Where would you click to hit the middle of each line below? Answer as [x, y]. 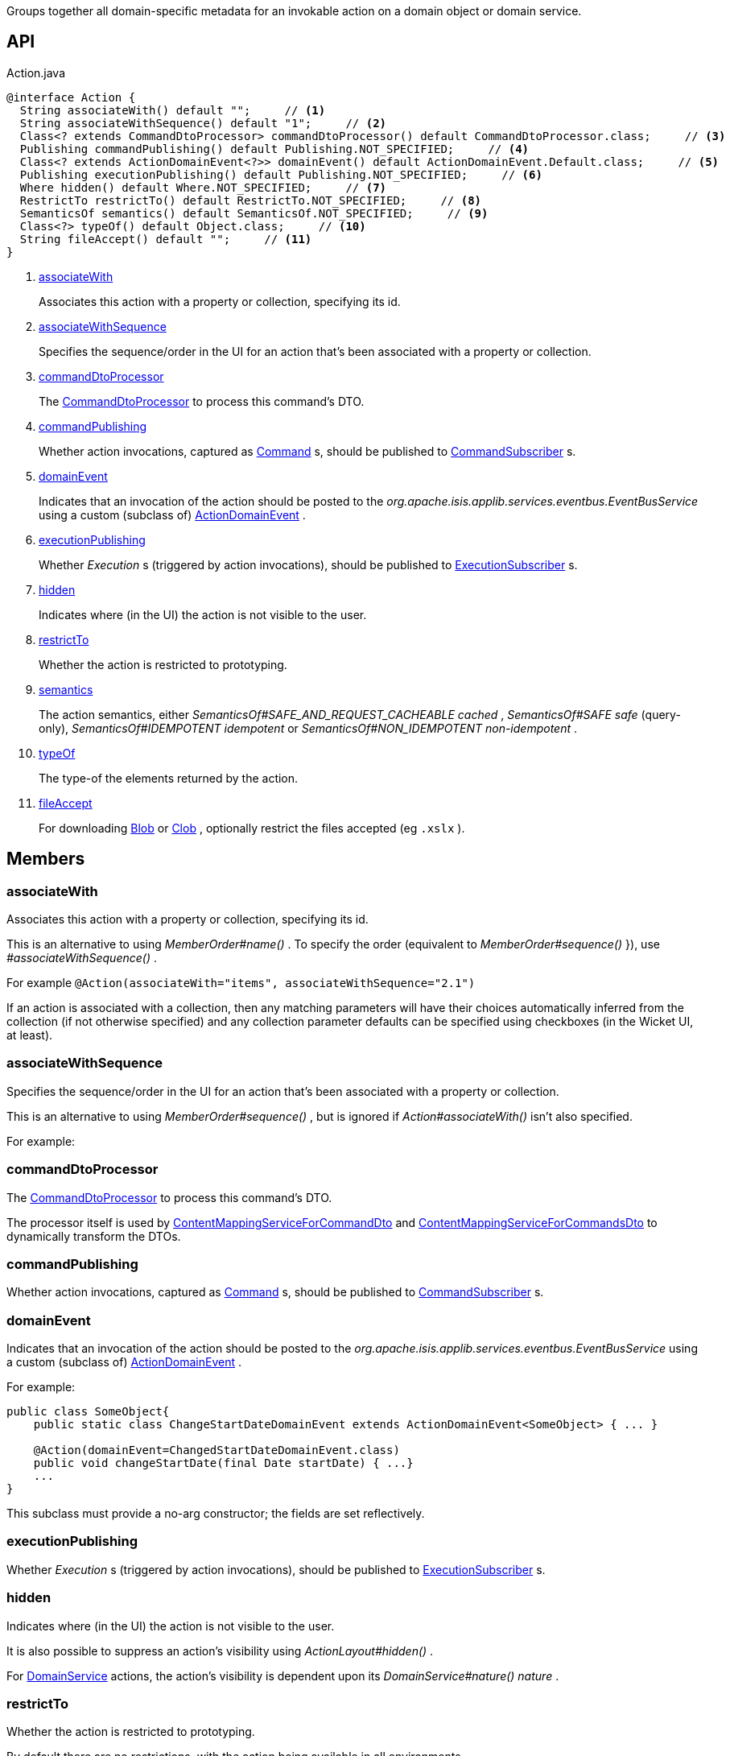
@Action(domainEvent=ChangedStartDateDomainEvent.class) [217, 1450]
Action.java [36, 72]
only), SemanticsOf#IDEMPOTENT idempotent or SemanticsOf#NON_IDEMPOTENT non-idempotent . [308, 728]
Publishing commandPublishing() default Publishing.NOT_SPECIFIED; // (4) [274, 149]
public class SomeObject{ [88, 1412]
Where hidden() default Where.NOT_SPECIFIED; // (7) [203, 187]
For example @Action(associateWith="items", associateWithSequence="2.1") [241, 983]
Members [46, 859]
